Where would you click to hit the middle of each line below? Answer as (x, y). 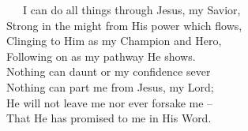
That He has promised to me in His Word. (109, 118)
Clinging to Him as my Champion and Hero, (114, 41)
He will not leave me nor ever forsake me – (110, 102)
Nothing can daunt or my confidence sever (109, 71)
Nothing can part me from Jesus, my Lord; (110, 86)
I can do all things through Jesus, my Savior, (132, 9)
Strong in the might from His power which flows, (124, 25)
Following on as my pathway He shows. (101, 56)
